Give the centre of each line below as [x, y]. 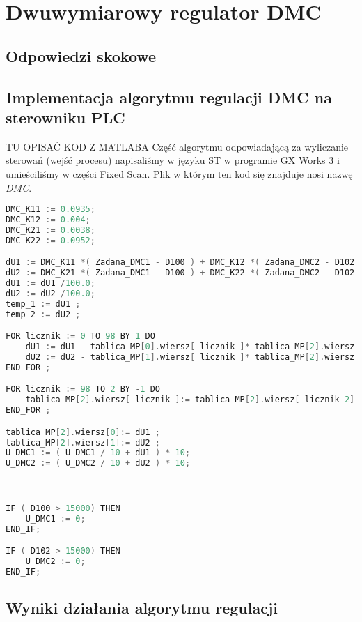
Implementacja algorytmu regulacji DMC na [169, 97]
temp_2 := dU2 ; [43, 314]
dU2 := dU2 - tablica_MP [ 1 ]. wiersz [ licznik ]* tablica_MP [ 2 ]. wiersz [190, 357]
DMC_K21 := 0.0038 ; [50, 230]
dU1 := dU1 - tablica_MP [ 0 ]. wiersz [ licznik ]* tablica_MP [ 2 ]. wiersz [190, 347]
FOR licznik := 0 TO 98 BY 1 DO [80, 336]
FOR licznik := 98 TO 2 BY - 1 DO [83, 389]
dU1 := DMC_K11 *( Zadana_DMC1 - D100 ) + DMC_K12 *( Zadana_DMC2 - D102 [180, 263]
